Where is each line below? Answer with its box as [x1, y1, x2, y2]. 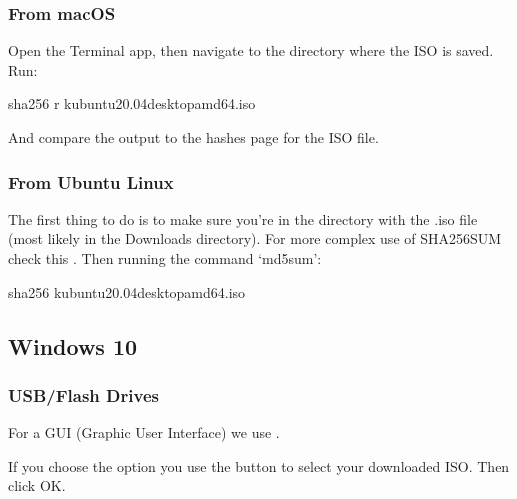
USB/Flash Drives [8, 382, 159, 407]
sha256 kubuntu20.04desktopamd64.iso [8, 281, 246, 302]
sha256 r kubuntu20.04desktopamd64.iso [8, 93, 256, 114]
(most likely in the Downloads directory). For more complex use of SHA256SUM [8, 228, 502, 249]
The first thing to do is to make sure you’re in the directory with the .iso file [8, 208, 478, 229]
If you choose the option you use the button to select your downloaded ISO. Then [8, 455, 510, 476]
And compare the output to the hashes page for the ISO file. [8, 127, 379, 147]
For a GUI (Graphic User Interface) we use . [8, 422, 280, 443]
